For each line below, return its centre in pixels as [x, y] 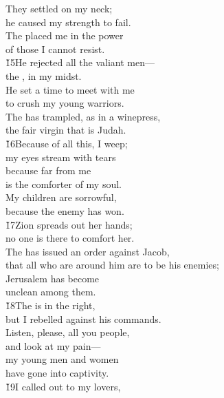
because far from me [48, 170]
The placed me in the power [65, 35]
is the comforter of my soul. [64, 184]
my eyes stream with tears [61, 157]
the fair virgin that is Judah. [66, 130]
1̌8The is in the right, [51, 305]
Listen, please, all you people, [68, 332]
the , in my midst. [44, 75]
